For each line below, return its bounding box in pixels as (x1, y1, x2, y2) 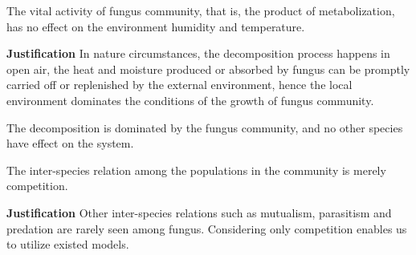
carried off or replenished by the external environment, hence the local (6, 76, 353, 93)
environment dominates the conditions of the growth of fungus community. (6, 91, 374, 108)
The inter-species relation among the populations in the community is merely (6, 161, 386, 178)
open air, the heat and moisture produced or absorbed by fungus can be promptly (6, 60, 410, 77)
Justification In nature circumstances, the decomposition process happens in (6, 45, 390, 62)
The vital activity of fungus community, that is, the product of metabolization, (6, 2, 395, 18)
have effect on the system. (6, 135, 134, 152)
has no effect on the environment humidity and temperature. (6, 18, 305, 34)
